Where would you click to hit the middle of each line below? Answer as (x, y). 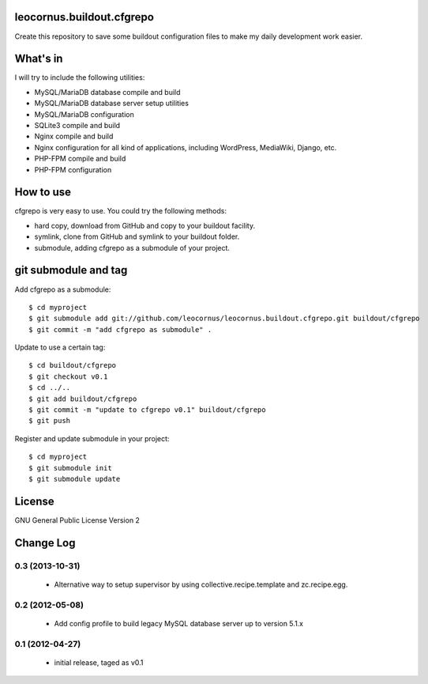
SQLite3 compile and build (77, 125)
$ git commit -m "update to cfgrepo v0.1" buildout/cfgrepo (147, 410)
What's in (39, 59)
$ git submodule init (70, 468)
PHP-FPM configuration (73, 169)
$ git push (50, 421)
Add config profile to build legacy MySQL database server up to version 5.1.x (179, 623)
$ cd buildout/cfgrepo (73, 365)
